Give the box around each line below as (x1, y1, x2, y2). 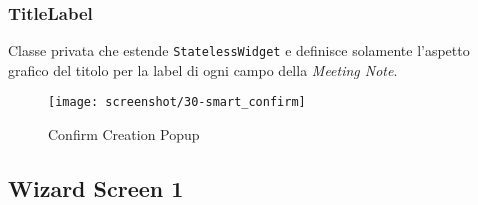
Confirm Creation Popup (48, 124, 200, 145)
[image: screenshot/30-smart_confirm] (48, 95, 306, 110)
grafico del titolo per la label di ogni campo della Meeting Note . (8, 59, 398, 80)
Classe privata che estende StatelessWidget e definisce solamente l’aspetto (8, 40, 470, 61)
